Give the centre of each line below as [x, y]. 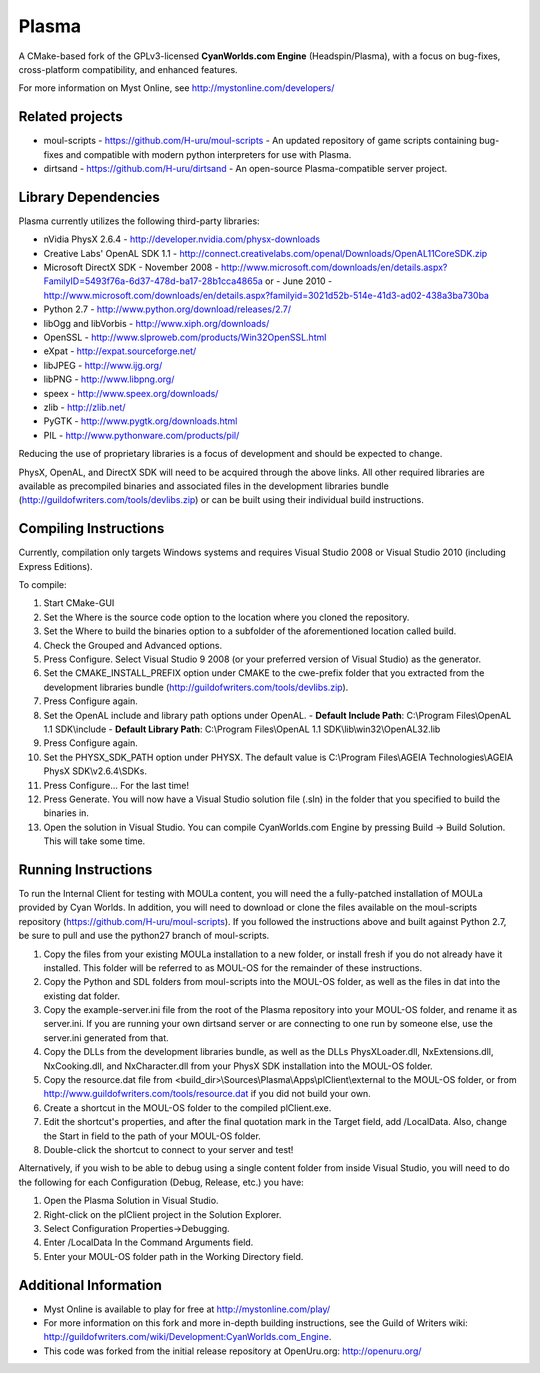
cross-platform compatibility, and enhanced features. [128, 69]
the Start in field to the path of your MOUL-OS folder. [152, 1136]
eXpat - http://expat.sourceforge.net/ [120, 351]
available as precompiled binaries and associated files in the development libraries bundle [203, 486]
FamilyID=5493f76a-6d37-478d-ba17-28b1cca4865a [153, 281]
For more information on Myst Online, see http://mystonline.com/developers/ [176, 88]
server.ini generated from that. [106, 1037]
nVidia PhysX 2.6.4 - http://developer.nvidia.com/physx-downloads [181, 239]
